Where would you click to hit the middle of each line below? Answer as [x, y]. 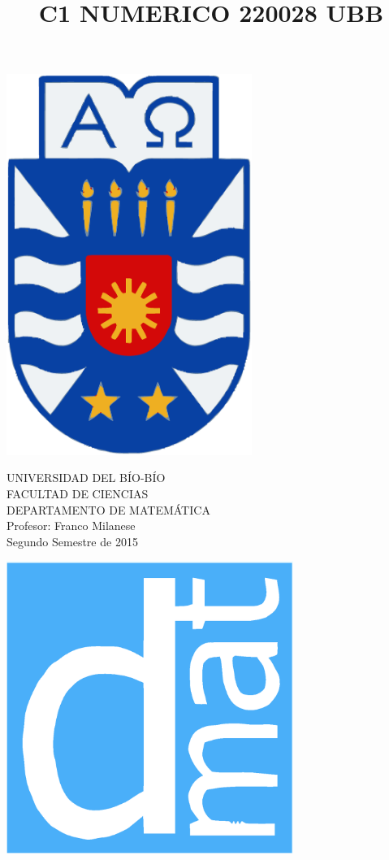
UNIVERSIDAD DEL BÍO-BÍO [86, 478]
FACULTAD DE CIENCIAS [78, 494]
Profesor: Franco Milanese [71, 526]
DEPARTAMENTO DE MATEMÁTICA [108, 509]
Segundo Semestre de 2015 [72, 541]
